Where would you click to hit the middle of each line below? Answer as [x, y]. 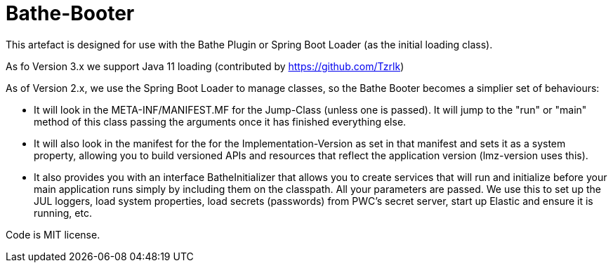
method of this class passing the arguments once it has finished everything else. [220, 121]
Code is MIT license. [53, 234]
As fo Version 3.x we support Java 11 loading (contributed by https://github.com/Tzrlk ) [205, 66]
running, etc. [63, 213]
